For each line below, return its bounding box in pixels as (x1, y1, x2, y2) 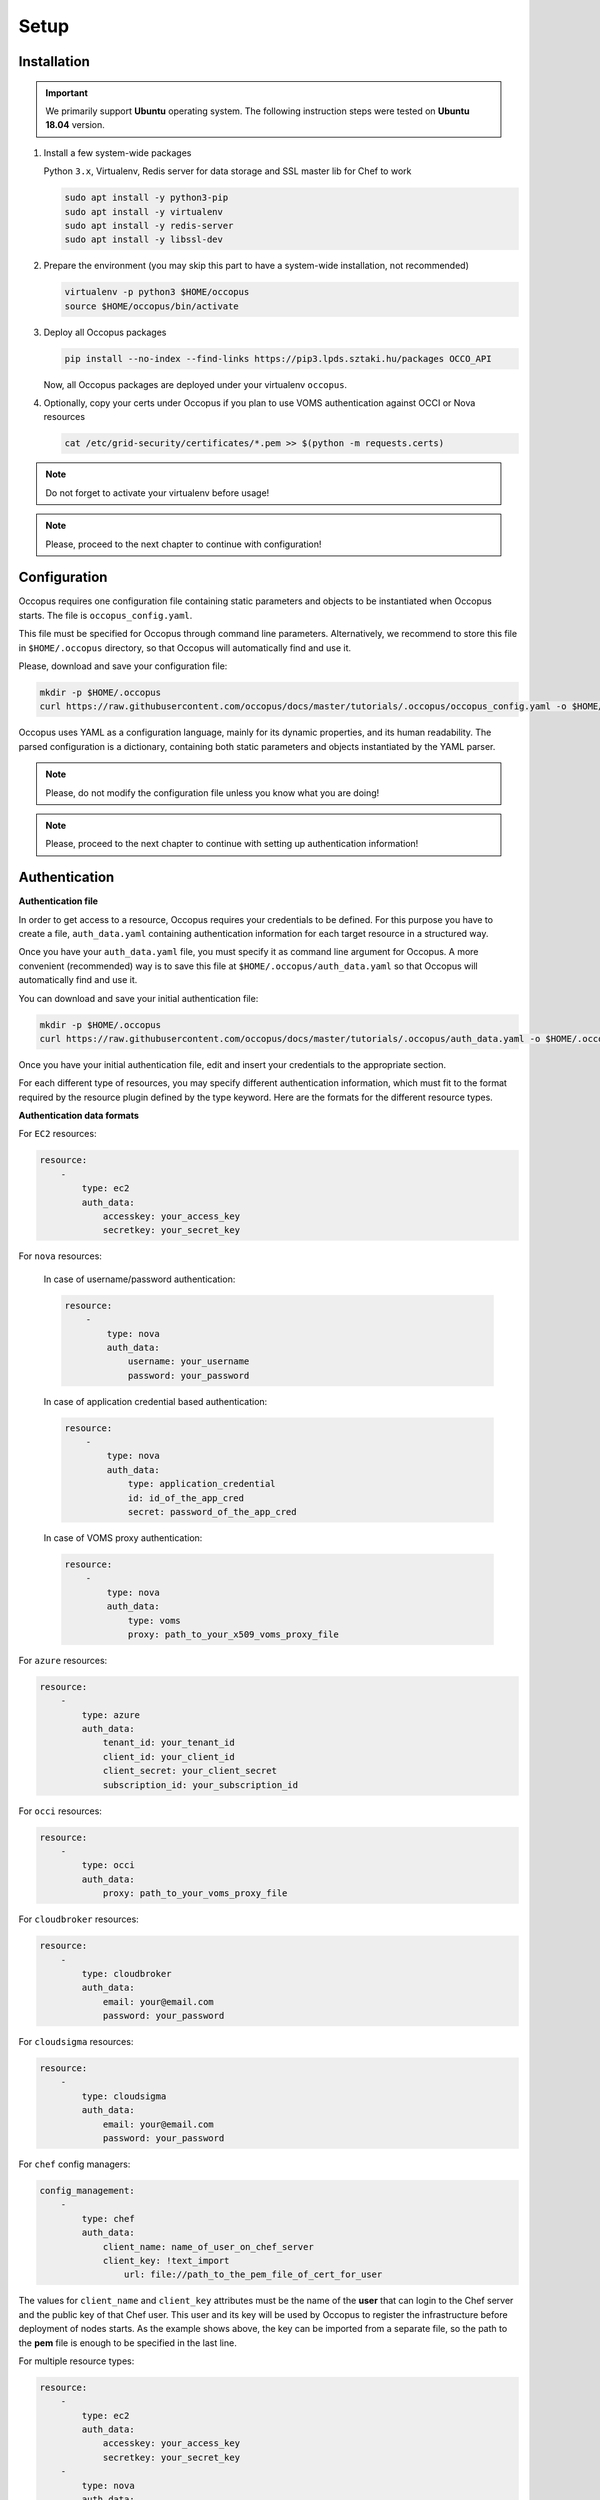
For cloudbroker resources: (18, 1913, 139, 1925)
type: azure (81, 1709, 140, 1720)
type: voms (127, 1615, 182, 1626)
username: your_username (127, 1356, 250, 1367)
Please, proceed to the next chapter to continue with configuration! (45, 538, 322, 550)
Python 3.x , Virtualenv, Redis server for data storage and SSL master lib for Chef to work (43, 165, 412, 177)
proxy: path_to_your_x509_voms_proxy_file (127, 1628, 339, 1640)
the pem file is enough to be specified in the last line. (18, 2336, 237, 2349)
